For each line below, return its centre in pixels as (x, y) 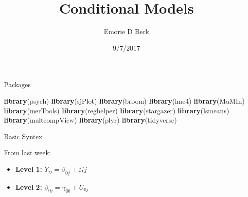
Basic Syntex (23, 136)
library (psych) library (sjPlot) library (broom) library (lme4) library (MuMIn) (124, 100)
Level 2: (29, 187)
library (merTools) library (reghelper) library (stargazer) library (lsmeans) (117, 110)
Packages (18, 84)
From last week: (27, 152)
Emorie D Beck (126, 31)
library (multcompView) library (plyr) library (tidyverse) (90, 120)
